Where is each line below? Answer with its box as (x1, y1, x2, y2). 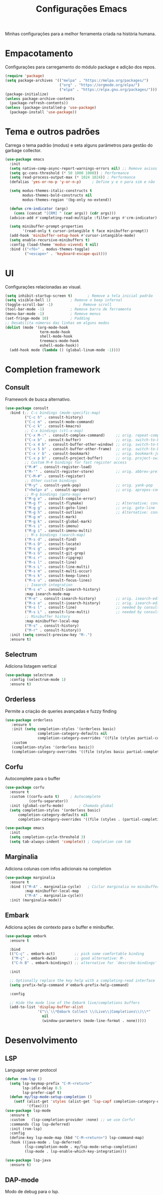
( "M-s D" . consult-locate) (24, 542, 81, 547)
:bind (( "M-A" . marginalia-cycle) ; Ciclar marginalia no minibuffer (9, 884, 160, 889)
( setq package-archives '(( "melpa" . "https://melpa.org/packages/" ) (5, 78, 149, 83)
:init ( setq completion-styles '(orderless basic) (11, 727, 116, 732)
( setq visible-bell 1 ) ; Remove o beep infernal (5, 298, 123, 303)
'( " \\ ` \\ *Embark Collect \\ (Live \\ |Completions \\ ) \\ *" (37, 1009, 151, 1014)
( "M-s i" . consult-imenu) (24, 523, 79, 528)
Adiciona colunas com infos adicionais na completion (5, 866, 112, 871)
